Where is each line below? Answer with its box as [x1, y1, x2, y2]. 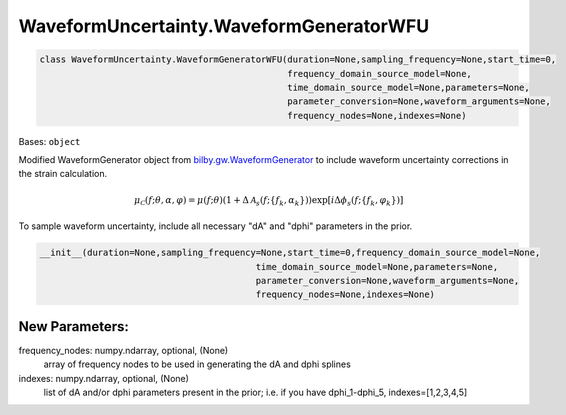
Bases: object [18, 135, 81, 147]
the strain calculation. [18, 168, 108, 180]
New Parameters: [18, 318, 130, 335]
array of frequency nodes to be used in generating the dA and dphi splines [43, 358, 352, 370]
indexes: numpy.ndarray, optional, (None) [18, 372, 190, 384]
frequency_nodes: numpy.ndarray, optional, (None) [18, 344, 229, 356]
